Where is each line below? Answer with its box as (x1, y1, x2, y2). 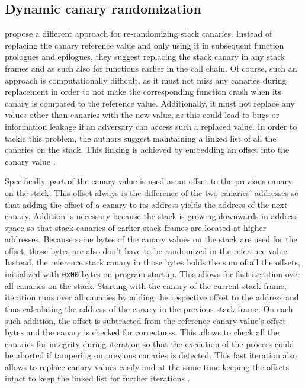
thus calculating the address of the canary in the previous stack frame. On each (5, 302, 293, 315)
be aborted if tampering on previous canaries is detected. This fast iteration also (5, 349, 297, 361)
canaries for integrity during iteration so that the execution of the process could (5, 337, 294, 349)
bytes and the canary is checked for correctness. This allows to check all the (5, 326, 280, 338)
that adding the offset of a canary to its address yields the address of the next (5, 198, 288, 210)
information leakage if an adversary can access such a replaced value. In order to (5, 120, 297, 132)
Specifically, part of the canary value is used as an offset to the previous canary (5, 175, 293, 187)
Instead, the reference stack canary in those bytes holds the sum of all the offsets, (5, 256, 300, 268)
